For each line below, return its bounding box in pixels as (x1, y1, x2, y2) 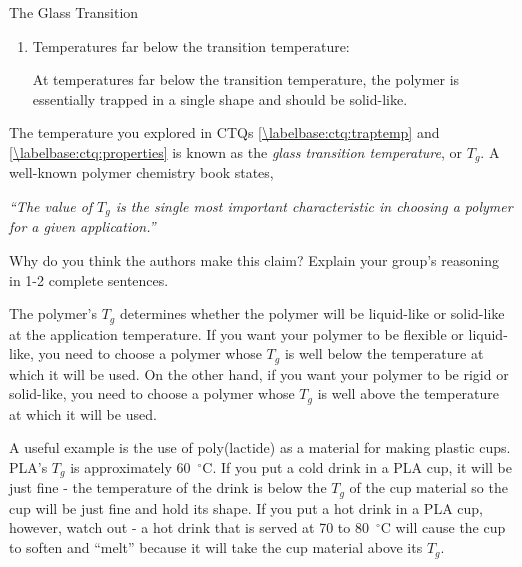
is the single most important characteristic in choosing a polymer (115, 196, 513, 217)
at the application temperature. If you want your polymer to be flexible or (9, 323, 464, 344)
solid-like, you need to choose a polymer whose (9, 383, 295, 404)
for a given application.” (9, 216, 156, 237)
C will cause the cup (380, 517, 506, 538)
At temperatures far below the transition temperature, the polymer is (32, 69, 460, 90)
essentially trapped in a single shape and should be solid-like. (32, 88, 408, 109)
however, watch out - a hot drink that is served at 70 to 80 (9, 517, 369, 538)
